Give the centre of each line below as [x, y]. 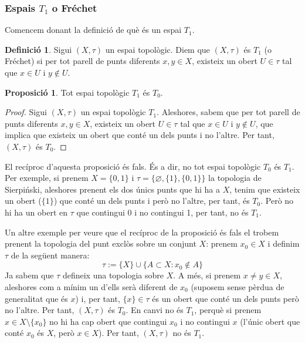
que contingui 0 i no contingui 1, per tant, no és [162, 212]
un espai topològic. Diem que [157, 49]
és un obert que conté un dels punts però [226, 298]
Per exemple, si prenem [47, 178]
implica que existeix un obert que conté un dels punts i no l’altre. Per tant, [140, 135]
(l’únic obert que [270, 321]
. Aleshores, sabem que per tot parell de [228, 112]
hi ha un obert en [36, 212]
